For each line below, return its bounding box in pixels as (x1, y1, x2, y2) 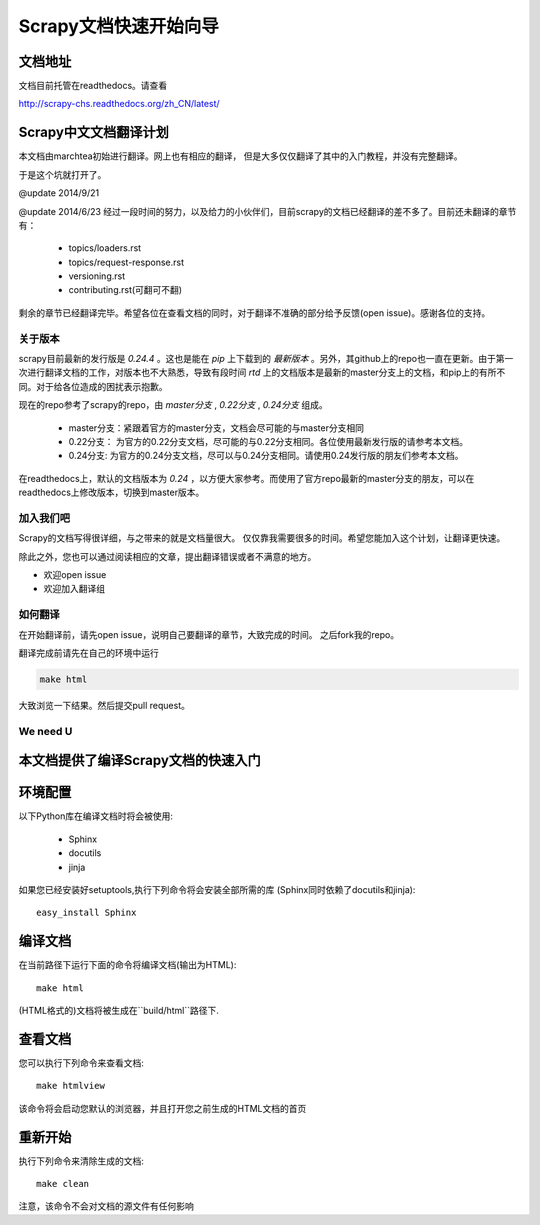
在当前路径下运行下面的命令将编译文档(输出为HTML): (18, 959, 237, 971)
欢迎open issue (43, 569, 107, 581)
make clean (36, 1178, 90, 1190)
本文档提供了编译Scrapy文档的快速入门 (18, 752, 262, 769)
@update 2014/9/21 (18, 187, 100, 199)
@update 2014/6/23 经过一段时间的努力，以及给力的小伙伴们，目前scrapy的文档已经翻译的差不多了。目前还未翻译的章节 (18, 205, 517, 217)
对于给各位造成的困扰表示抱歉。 (35, 380, 168, 392)
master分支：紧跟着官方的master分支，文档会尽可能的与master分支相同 (68, 421, 365, 434)
